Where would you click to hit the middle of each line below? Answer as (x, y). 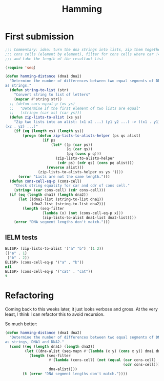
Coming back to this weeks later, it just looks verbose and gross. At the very (82, 309)
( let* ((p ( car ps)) (72, 145)
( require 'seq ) (20, 68)
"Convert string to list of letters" (52, 95)
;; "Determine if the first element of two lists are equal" (75, 108)
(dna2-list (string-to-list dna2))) (68, 204)
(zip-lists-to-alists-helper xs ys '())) (81, 172)
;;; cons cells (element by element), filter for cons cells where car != (83, 54)
